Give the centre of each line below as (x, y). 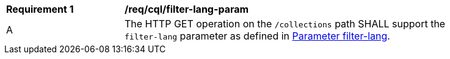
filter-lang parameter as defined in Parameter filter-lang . (257, 36)
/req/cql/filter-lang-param (187, 9)
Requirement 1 (40, 9)
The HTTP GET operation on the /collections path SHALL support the (285, 24)
